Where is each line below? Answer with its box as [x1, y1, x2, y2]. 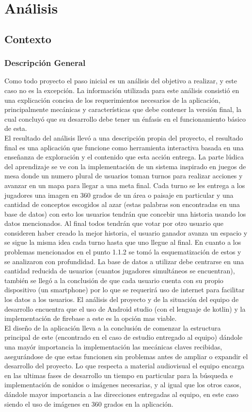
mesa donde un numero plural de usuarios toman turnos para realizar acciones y [4, 171, 243, 181]
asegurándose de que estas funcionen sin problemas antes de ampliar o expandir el [4, 351, 248, 361]
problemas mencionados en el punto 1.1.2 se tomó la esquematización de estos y [4, 247, 241, 257]
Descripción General [4, 57, 86, 69]
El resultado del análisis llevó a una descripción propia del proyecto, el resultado [4, 132, 243, 143]
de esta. [4, 123, 27, 133]
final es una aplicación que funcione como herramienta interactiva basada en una [4, 142, 244, 152]
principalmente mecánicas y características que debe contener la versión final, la [4, 104, 242, 114]
